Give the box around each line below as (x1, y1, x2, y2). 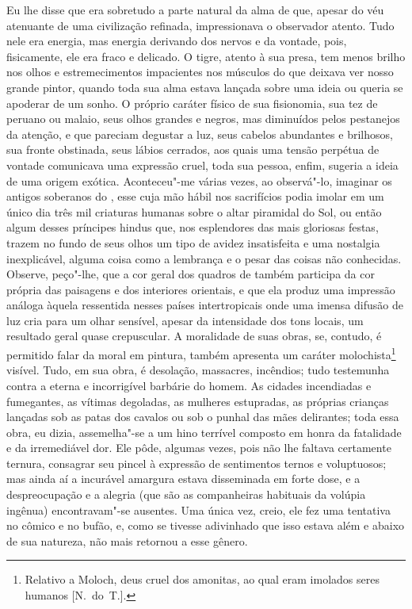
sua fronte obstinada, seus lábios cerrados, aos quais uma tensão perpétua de (6, 141, 380, 158)
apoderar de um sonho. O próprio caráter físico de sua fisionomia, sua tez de (6, 94, 378, 111)
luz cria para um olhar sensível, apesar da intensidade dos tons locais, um (6, 312, 364, 328)
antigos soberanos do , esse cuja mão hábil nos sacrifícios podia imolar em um (6, 188, 384, 205)
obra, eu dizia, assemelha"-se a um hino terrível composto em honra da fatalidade (6, 423, 402, 440)
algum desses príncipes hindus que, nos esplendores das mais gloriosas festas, (6, 219, 379, 236)
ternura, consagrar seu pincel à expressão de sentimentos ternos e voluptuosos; (6, 454, 387, 471)
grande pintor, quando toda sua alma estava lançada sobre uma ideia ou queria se (6, 79, 403, 95)
